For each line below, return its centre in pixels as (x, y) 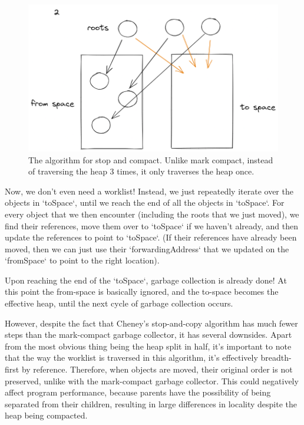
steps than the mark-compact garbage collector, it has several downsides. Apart (148, 335)
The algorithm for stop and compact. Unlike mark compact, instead (151, 159)
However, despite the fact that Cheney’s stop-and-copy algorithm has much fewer (151, 323)
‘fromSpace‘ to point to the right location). (82, 260)
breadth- (276, 358)
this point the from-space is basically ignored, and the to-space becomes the (142, 291)
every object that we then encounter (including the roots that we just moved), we (152, 214)
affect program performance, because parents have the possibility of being (138, 392)
